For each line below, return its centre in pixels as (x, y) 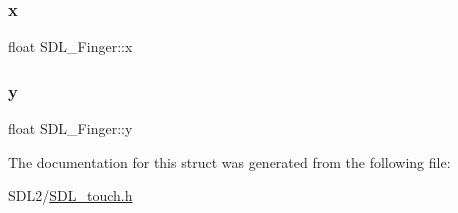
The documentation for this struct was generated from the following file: (229, 161)
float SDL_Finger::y (70, 128)
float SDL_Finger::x (70, 46)
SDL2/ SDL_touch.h (70, 195)
